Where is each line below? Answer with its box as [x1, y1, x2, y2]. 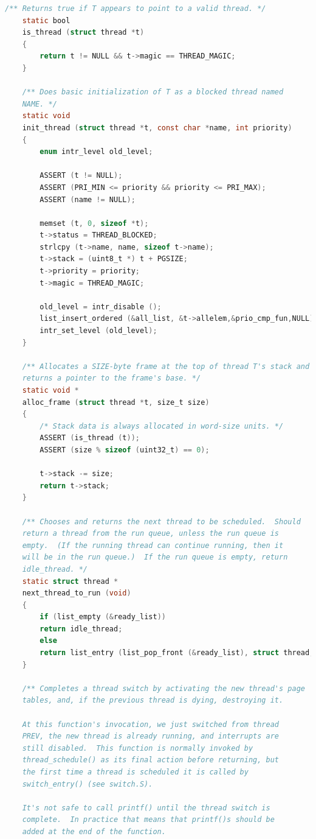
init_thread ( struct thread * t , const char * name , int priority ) [22, 123, 292, 132]
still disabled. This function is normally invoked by [22, 743, 253, 753]
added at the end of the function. [22, 827, 166, 836]
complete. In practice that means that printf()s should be [22, 815, 275, 824]
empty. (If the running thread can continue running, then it [22, 541, 284, 550]
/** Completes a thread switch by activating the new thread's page [22, 684, 305, 693]
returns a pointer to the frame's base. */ [22, 374, 201, 383]
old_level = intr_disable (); [39, 302, 162, 311]
